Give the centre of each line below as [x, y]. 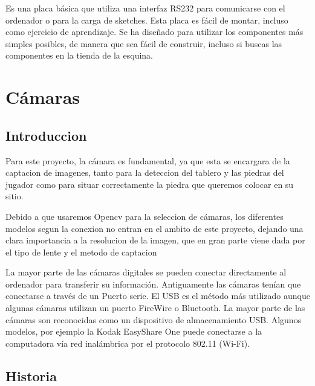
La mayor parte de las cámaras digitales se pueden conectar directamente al [146, 272]
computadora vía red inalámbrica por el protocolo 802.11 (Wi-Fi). [128, 343]
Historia [31, 375]
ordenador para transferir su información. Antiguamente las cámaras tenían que [153, 284]
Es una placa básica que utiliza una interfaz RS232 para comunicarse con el [145, 8]
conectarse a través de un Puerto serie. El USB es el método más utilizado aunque [158, 296]
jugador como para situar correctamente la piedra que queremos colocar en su [150, 184]
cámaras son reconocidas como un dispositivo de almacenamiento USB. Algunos [154, 319]
